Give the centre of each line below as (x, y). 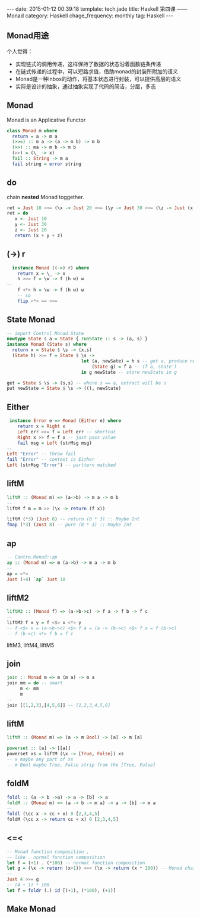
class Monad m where (32, 131)
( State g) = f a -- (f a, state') (134, 367)
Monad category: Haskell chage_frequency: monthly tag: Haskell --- (90, 15)
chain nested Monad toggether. (46, 197)
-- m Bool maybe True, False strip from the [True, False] (81, 765)
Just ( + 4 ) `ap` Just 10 (36, 579)
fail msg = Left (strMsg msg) (55, 443)
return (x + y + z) (39, 235)
